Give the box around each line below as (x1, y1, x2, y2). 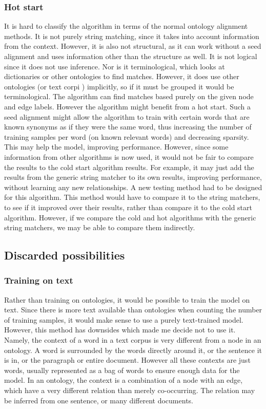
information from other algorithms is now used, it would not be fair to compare (4, 151, 254, 162)
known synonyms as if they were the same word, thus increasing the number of (4, 121, 252, 132)
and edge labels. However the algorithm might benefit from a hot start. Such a (4, 101, 251, 111)
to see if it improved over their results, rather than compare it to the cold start (4, 201, 252, 212)
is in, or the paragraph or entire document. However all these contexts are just (4, 355, 251, 365)
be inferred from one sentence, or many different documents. (4, 395, 193, 405)
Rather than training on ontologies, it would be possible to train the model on (4, 294, 250, 305)
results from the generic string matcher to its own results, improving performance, (4, 172, 262, 182)
